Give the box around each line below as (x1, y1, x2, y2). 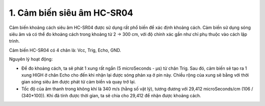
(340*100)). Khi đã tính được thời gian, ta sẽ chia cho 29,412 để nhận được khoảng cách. (21, 93, 201, 99)
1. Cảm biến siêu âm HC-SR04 (9, 7, 133, 18)
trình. (9, 38, 20, 44)
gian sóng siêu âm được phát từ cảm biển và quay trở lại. (21, 79, 136, 85)
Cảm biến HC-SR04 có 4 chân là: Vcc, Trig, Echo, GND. (9, 47, 121, 53)
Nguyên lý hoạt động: (9, 56, 53, 62)
